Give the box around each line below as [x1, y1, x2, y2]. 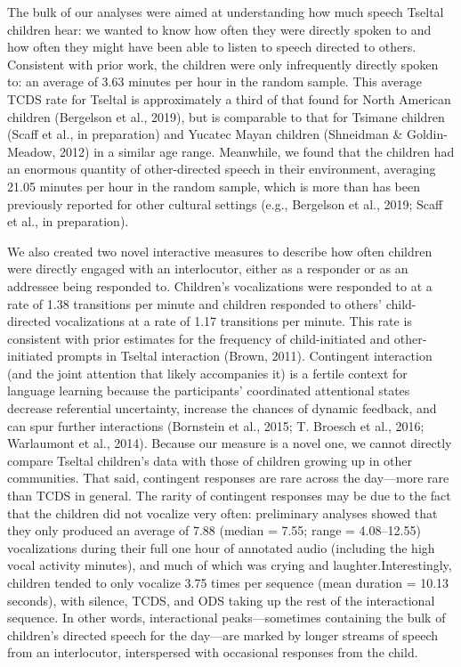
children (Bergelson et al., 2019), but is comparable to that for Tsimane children [7, 107, 445, 126]
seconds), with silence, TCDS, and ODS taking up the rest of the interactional [7, 590, 435, 609]
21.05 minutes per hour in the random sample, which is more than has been [7, 176, 421, 195]
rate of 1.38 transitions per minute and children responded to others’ [7, 294, 382, 313]
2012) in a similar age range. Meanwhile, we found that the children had [60, 142, 455, 160]
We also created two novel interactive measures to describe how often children [7, 241, 433, 260]
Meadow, [7, 142, 56, 160]
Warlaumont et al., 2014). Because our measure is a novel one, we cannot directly [7, 434, 452, 452]
